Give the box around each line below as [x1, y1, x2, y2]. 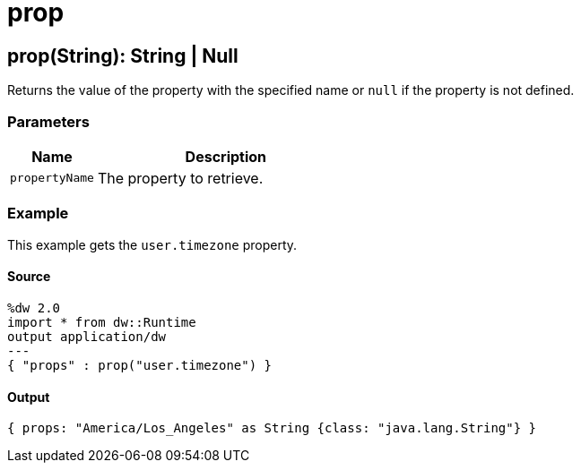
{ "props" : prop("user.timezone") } [7, 357, 273, 372]
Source [7, 269, 51, 285]
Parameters [7, 112, 90, 131]
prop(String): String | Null [7, 44, 238, 67]
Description [185, 147, 267, 166]
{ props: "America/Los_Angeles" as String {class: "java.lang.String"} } [7, 421, 537, 436]
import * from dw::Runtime [7, 314, 196, 329]
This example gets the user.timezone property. [7, 236, 298, 252]
